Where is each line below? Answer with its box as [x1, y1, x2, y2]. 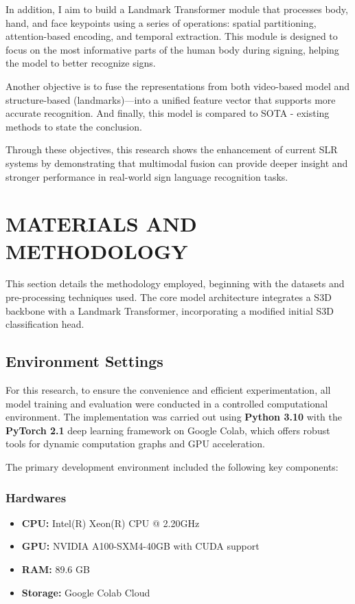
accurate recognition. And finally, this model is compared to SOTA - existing [5, 106, 330, 120]
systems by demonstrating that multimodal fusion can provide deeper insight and [5, 155, 348, 170]
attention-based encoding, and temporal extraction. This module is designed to [5, 29, 338, 43]
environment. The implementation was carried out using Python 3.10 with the [5, 410, 343, 424]
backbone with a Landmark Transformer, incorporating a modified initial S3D [5, 303, 334, 317]
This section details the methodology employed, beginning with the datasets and [5, 276, 345, 291]
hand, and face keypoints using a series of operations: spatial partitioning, [5, 15, 317, 30]
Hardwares [5, 489, 67, 506]
